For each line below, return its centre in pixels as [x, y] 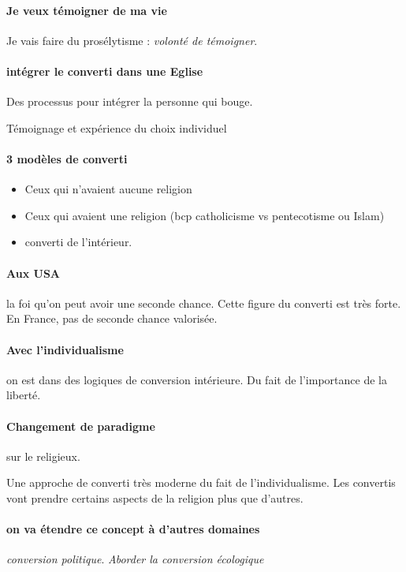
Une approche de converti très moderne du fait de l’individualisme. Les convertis [201, 482]
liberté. [24, 395]
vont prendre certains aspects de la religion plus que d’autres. [155, 497]
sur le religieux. [43, 456]
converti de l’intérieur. [78, 242]
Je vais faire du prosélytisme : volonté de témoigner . [132, 40]
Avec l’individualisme [65, 349]
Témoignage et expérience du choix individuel [117, 127]
